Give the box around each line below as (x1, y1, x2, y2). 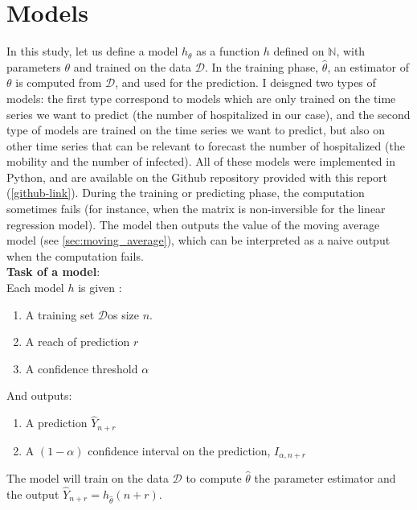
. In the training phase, (204, 58, 319, 75)
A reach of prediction (25, 333, 130, 350)
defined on (273, 43, 325, 60)
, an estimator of (327, 58, 410, 75)
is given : (78, 279, 122, 296)
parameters (6, 58, 61, 75)
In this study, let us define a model (6, 43, 178, 60)
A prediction (25, 414, 88, 431)
